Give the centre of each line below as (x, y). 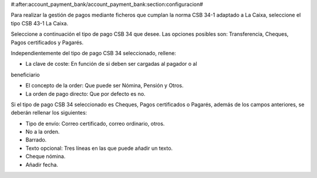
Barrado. (36, 140)
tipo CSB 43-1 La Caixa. (40, 23)
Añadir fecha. (42, 164)
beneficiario (26, 75)
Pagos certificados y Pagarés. (47, 42)
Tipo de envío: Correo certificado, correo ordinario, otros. (95, 123)
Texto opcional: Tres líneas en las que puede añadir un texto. (99, 148)
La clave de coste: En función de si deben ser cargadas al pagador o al (111, 64)
